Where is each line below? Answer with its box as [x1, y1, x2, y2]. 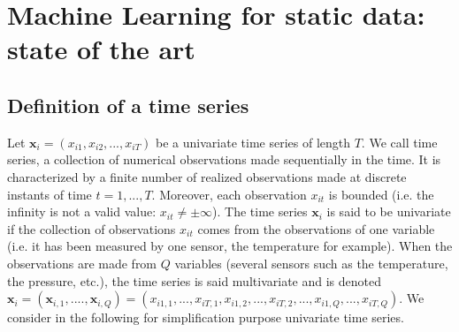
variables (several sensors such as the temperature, [174, 253, 448, 272]
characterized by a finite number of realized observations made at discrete [7, 167, 407, 185]
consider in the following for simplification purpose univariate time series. [7, 308, 404, 327]
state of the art [7, 31, 195, 67]
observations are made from [7, 253, 157, 272]
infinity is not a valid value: [7, 202, 157, 221]
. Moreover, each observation [151, 185, 307, 203]
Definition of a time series [7, 91, 249, 118]
